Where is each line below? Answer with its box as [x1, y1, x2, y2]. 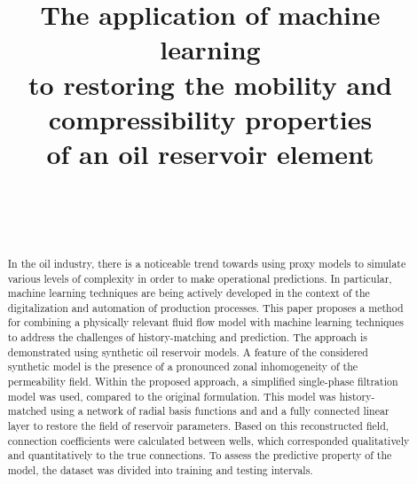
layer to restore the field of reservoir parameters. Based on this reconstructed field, [7, 418, 389, 433]
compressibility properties [48, 100, 373, 137]
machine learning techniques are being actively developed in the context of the [7, 285, 370, 301]
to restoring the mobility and [28, 66, 392, 102]
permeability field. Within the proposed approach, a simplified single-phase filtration [7, 374, 398, 389]
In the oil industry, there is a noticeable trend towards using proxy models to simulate [7, 255, 406, 270]
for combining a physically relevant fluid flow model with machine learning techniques [7, 315, 404, 330]
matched [7, 403, 47, 418]
